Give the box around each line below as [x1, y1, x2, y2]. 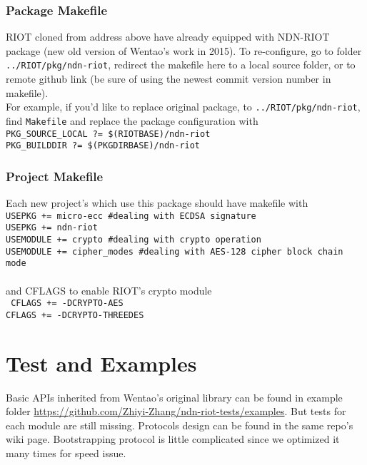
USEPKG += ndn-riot [6, 223, 98, 233]
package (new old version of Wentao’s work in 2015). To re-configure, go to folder [6, 43, 362, 58]
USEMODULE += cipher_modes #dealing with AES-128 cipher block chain [6, 246, 343, 257]
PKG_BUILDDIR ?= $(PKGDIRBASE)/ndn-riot [6, 140, 201, 151]
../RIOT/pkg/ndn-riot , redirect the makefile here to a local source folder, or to [6, 57, 356, 72]
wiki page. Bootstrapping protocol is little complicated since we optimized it [6, 431, 340, 446]
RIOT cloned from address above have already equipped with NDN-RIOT [6, 29, 330, 44]
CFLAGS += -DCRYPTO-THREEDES [6, 310, 144, 320]
